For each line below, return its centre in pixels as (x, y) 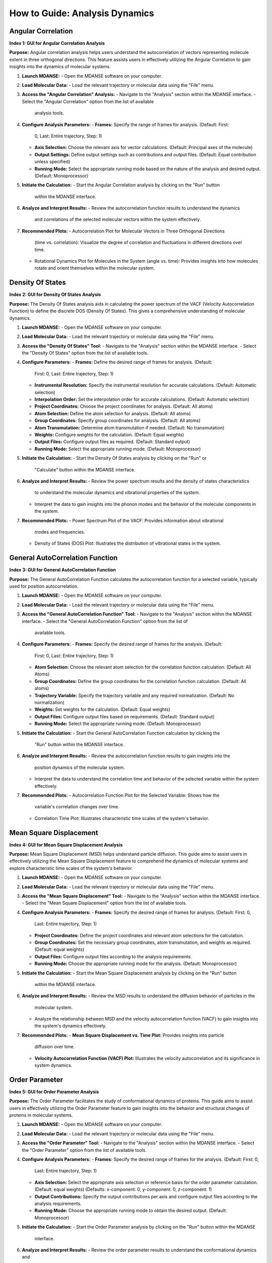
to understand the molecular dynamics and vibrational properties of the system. (117, 493)
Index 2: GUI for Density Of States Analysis (55, 295)
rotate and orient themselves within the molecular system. (95, 268)
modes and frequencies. (60, 532)
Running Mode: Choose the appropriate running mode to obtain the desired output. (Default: (131, 1210)
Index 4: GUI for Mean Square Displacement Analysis (66, 845)
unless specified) (52, 162)
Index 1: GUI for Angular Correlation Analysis (57, 43)
